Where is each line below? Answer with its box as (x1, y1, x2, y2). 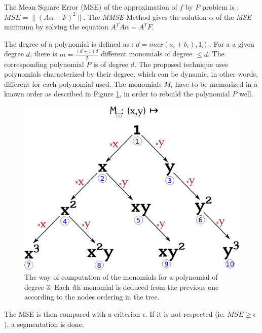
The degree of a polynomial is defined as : (4, 38, 134, 49)
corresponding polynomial (4, 58, 84, 69)
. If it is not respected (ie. (145, 309, 225, 319)
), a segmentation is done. (4, 318, 84, 329)
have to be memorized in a (175, 78, 258, 89)
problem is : (202, 2, 239, 12)
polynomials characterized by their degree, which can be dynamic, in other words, (4, 69, 258, 79)
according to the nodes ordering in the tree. (24, 291, 160, 302)
